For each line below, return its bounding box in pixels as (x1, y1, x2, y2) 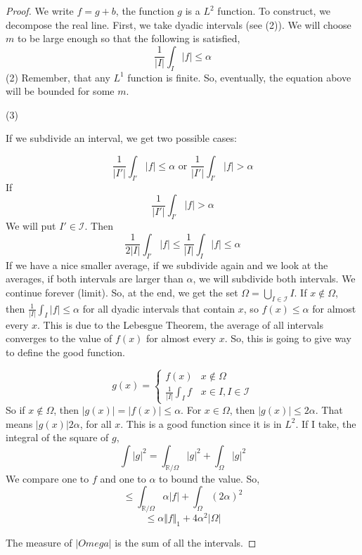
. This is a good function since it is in (120, 416, 282, 431)
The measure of (6, 535, 72, 549)
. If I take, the (295, 416, 356, 431)
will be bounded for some (6, 84, 115, 98)
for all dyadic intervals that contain (82, 301, 235, 315)
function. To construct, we (217, 4, 331, 18)
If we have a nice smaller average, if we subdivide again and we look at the (6, 257, 328, 272)
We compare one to (6, 471, 89, 485)
